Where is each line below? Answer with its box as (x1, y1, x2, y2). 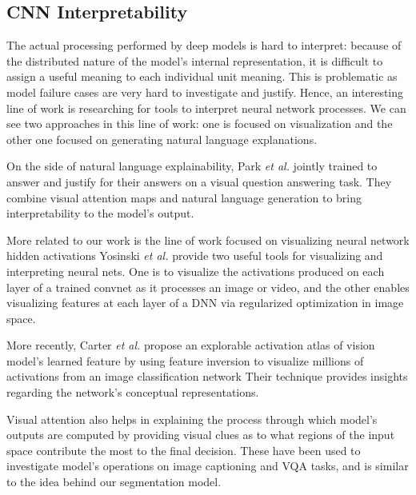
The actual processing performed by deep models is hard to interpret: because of (6, 37, 402, 54)
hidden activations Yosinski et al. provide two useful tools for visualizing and (6, 247, 383, 264)
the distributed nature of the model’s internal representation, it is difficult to (6, 52, 383, 69)
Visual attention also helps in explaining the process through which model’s (6, 410, 378, 427)
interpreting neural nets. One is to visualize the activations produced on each (6, 262, 385, 279)
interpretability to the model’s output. (6, 205, 194, 222)
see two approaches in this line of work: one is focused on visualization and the (6, 115, 393, 132)
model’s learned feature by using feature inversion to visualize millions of (6, 352, 364, 369)
